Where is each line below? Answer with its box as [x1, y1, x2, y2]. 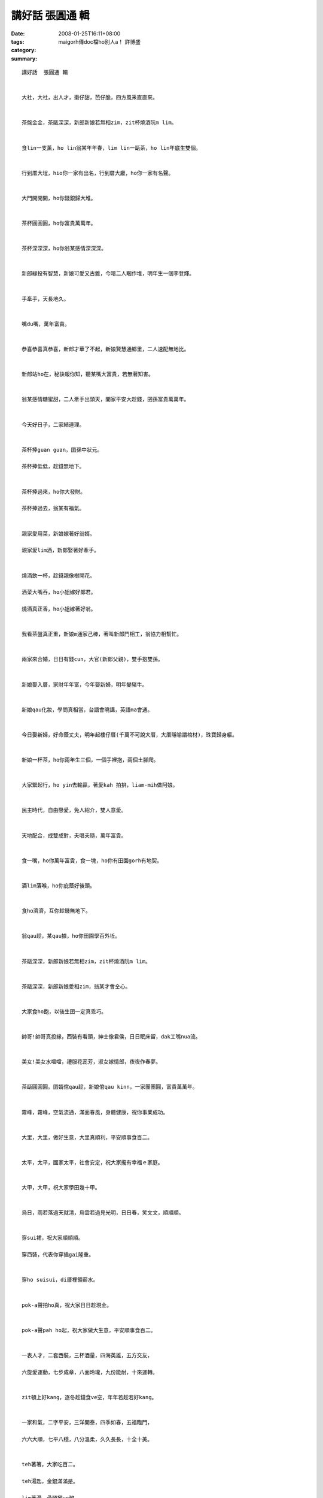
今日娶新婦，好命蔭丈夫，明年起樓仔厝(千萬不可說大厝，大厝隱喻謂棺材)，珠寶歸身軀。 [22, 731, 237, 738]
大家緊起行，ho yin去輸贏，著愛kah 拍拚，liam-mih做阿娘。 [22, 782, 178, 789]
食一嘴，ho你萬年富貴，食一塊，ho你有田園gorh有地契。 [22, 857, 163, 864]
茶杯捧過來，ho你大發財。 [22, 488, 86, 495]
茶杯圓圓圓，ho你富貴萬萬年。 [22, 220, 96, 227]
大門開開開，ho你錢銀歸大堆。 [22, 195, 96, 201]
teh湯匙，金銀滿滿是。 [22, 1478, 79, 1484]
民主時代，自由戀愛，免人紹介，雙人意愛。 [22, 807, 127, 814]
